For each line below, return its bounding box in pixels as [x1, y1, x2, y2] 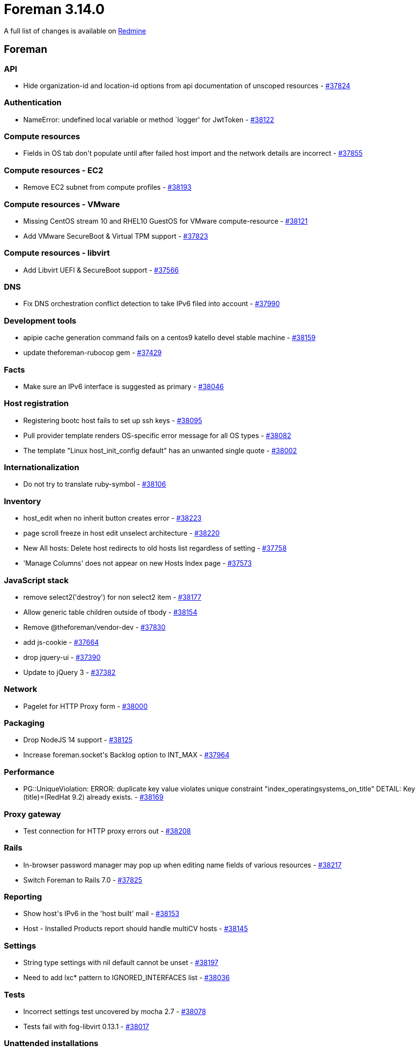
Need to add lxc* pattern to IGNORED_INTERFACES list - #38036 [23, 973, 230, 982]
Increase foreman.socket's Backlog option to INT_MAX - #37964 [23, 751, 230, 759]
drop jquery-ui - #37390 [23, 653, 101, 661]
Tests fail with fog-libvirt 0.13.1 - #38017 [23, 1022, 149, 1031]
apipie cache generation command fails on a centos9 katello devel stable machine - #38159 [23, 333, 316, 342]
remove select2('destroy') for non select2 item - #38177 [23, 592, 202, 601]
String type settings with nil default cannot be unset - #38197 [23, 958, 218, 967]
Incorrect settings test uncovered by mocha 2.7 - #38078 [23, 1007, 206, 1016]
